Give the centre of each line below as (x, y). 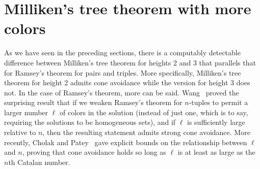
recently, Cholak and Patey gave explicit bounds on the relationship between (126, 142)
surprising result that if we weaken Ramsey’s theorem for (93, 102)
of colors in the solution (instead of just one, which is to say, (154, 112)
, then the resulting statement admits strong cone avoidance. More (146, 132)
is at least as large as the (216, 152)
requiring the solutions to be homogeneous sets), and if (90, 122)
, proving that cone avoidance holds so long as (94, 152)
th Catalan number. (39, 162)
